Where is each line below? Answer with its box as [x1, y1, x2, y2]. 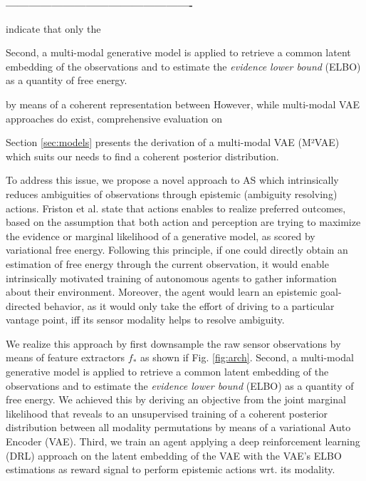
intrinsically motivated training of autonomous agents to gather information [6, 270, 337, 285]
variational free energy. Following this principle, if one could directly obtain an [6, 242, 348, 257]
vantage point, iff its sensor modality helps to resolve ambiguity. [6, 312, 285, 327]
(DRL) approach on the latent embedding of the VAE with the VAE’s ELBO [6, 448, 342, 462]
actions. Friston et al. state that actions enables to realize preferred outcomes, [6, 200, 346, 215]
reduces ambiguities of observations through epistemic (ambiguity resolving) [6, 186, 338, 201]
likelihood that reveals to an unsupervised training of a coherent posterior [6, 405, 328, 420]
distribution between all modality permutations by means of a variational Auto [6, 420, 351, 435]
